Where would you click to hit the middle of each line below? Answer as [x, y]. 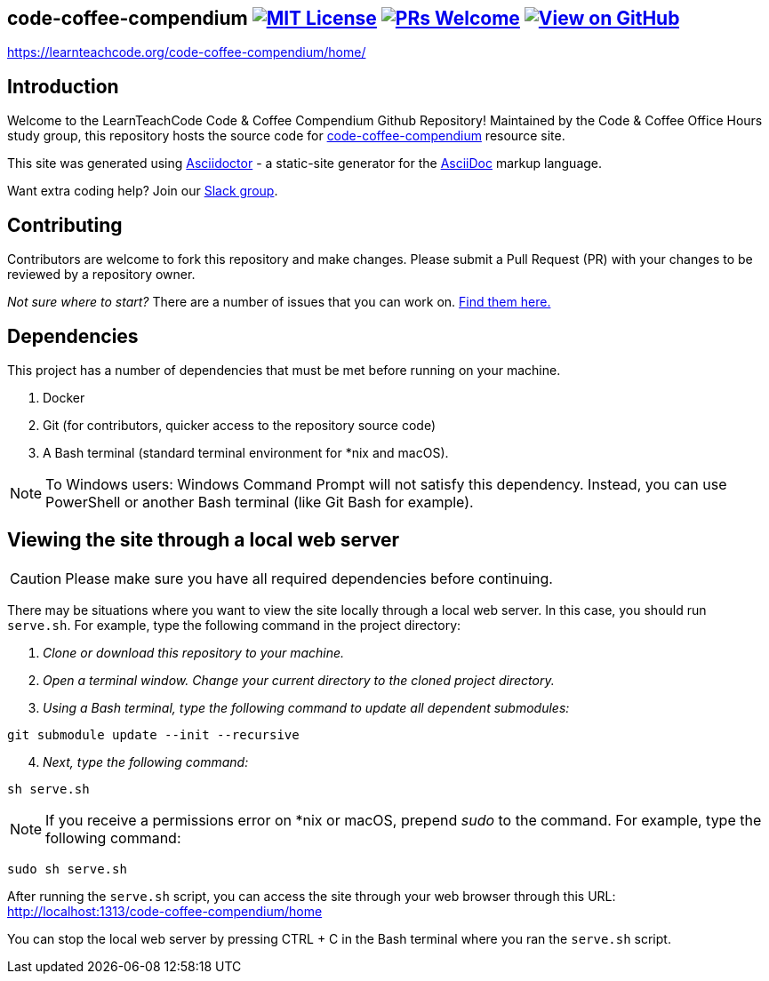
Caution [36, 578]
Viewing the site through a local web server [204, 540]
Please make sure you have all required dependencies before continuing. [309, 578]
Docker [64, 397]
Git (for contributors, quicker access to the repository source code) [239, 425]
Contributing [65, 225]
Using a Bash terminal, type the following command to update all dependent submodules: [306, 707]
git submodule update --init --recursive [153, 734]
